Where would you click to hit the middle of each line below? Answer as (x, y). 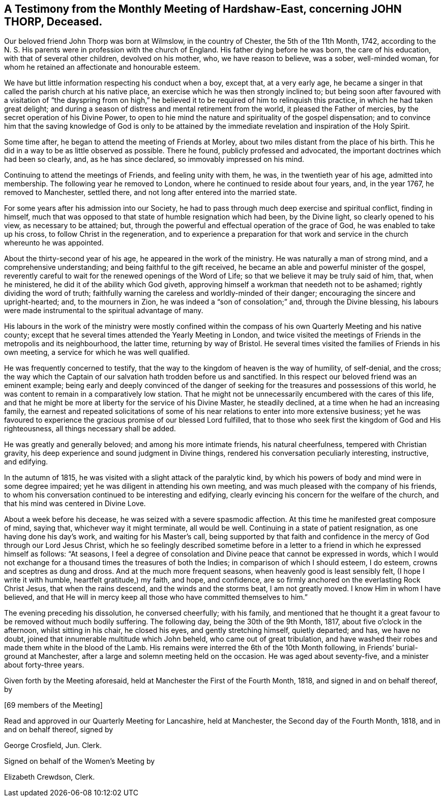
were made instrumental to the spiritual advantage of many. (104, 311)
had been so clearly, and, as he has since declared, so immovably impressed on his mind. (154, 159)
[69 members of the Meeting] (53, 705)
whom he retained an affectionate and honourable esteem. (102, 67)
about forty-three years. (44, 665)
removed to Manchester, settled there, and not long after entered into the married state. (151, 192)
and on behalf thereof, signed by (59, 730)
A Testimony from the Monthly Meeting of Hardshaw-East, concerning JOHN (203, 9)
